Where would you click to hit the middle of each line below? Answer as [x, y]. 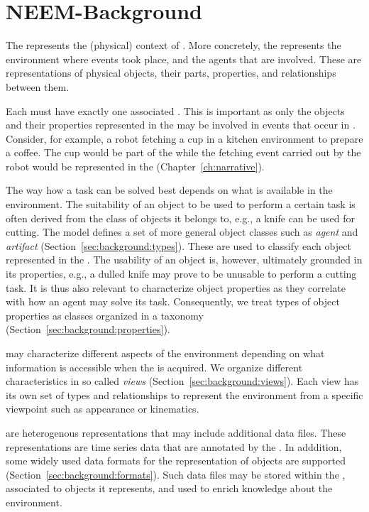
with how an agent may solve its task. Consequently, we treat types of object [173, 301]
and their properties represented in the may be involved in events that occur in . [181, 125]
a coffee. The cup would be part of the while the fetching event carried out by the [183, 152]
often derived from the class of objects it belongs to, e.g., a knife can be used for [181, 218]
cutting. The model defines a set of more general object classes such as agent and [182, 232]
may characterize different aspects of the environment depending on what [165, 353]
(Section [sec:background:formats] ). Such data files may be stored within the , [176, 474]
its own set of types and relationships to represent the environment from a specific [184, 394]
